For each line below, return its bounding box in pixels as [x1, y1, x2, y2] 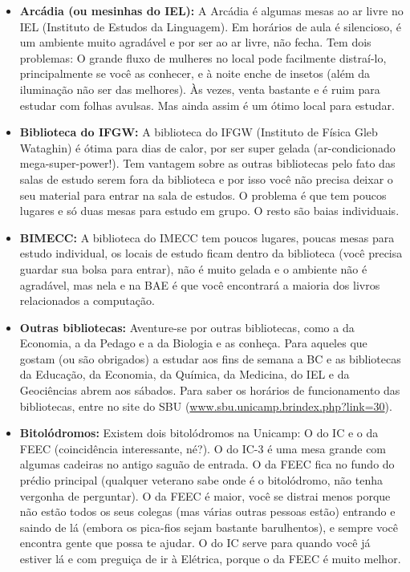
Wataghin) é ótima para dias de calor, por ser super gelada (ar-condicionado [19, 139, 396, 156]
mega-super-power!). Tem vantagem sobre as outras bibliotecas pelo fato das [19, 155, 396, 172]
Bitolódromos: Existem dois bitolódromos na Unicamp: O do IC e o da [19, 424, 379, 441]
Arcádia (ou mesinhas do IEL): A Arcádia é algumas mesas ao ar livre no [19, 2, 404, 18]
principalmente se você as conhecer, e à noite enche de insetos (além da [19, 65, 371, 82]
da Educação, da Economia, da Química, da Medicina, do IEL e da [19, 366, 350, 383]
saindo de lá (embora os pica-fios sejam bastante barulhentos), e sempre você [19, 518, 398, 535]
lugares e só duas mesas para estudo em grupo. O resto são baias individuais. [19, 202, 400, 219]
